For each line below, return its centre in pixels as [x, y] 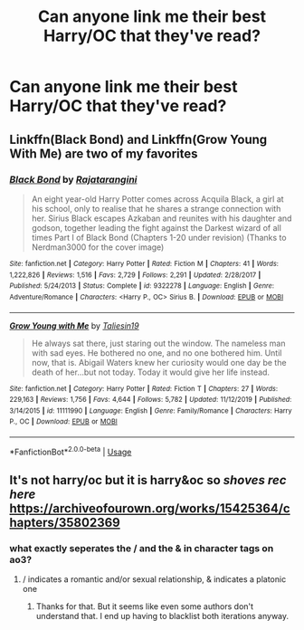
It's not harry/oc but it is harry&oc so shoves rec [148, 480]
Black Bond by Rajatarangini [73, 179]
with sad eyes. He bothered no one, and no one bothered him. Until [157, 353]
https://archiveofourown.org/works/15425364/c [150, 509]
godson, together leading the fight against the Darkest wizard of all [157, 227]
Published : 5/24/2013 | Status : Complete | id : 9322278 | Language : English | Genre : [142, 286]
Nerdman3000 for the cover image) [98, 247]
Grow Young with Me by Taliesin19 [74, 325]
